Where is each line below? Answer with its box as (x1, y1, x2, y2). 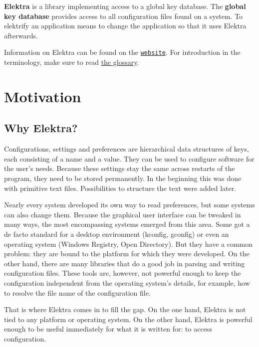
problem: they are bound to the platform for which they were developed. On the (4, 248, 250, 259)
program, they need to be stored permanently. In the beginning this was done (4, 173, 242, 183)
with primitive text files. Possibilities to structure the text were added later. (4, 182, 237, 193)
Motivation (4, 86, 81, 106)
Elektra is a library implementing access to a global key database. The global (4, 1, 246, 11)
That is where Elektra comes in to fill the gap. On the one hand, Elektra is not (4, 304, 246, 315)
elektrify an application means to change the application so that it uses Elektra (4, 20, 247, 31)
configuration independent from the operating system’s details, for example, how (4, 277, 250, 288)
